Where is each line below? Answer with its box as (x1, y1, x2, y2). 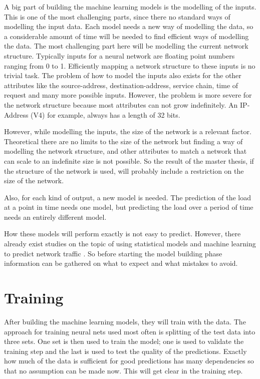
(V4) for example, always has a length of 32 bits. (31, 109, 180, 120)
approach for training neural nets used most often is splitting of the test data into (4, 326, 255, 336)
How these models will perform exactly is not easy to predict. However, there (4, 228, 241, 239)
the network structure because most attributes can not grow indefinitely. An (4, 99, 238, 110)
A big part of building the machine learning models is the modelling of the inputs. (4, 2, 256, 12)
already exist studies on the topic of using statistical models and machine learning (4, 238, 256, 249)
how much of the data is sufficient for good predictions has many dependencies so (4, 355, 254, 366)
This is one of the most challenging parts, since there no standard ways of (4, 11, 230, 22)
